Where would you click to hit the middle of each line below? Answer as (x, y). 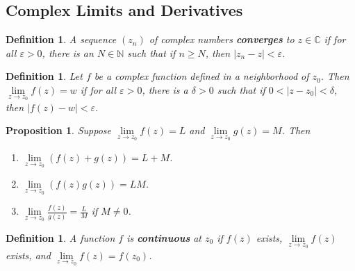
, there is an (68, 52)
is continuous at (164, 238)
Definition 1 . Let (44, 76)
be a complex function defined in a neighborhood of (201, 76)
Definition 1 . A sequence (61, 39)
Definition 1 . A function (60, 238)
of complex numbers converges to (222, 39)
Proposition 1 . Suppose (58, 130)
